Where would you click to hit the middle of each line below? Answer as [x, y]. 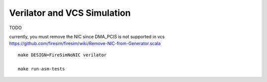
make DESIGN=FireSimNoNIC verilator [62, 55]
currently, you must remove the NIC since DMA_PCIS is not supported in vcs [87, 37]
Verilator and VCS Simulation [70, 13]
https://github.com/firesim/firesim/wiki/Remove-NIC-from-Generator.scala [85, 43]
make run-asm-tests [42, 69]
